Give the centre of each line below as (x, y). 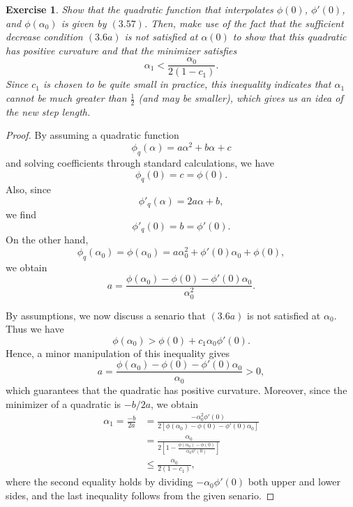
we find (21, 214)
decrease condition (44, 37)
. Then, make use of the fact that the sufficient (244, 23)
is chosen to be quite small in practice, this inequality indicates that (187, 84)
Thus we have (35, 329)
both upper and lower (294, 482)
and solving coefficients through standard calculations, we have (140, 162)
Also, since (29, 189)
